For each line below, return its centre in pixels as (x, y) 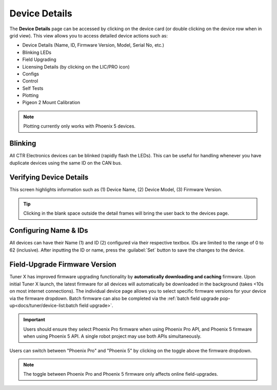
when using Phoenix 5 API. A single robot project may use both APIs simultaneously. (112, 336)
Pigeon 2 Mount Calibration (51, 102)
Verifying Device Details (49, 178)
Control (30, 81)
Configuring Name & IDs (49, 231)
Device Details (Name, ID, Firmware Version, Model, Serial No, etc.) (93, 45)
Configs (31, 74)
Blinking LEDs (37, 52)
